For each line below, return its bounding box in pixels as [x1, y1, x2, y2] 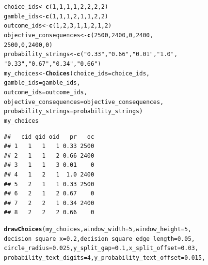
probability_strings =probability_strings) [4, 108, 143, 115]
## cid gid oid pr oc [4, 133, 95, 140]
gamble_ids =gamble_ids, [4, 79, 80, 87]
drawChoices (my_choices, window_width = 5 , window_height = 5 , [4, 225, 192, 233]
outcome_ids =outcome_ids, [4, 88, 87, 96]
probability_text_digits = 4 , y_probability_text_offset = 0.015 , [4, 254, 206, 261]
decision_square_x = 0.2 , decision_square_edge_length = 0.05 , [4, 235, 195, 242]
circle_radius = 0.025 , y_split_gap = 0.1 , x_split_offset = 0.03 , [4, 245, 199, 252]
